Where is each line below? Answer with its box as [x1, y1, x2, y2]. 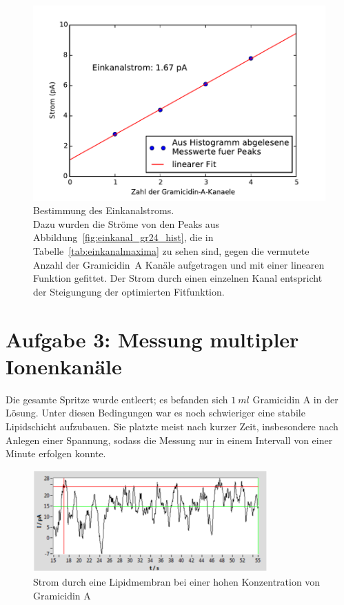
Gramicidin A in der [252, 392, 338, 406]
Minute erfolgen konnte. [6, 446, 106, 461]
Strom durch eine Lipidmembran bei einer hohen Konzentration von [33, 575, 321, 589]
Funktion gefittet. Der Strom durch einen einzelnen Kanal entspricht [33, 271, 323, 285]
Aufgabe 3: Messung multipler [6, 325, 299, 353]
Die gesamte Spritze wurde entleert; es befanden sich [6, 392, 228, 406]
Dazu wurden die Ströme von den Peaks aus [33, 216, 220, 231]
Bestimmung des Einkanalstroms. [33, 203, 174, 218]
